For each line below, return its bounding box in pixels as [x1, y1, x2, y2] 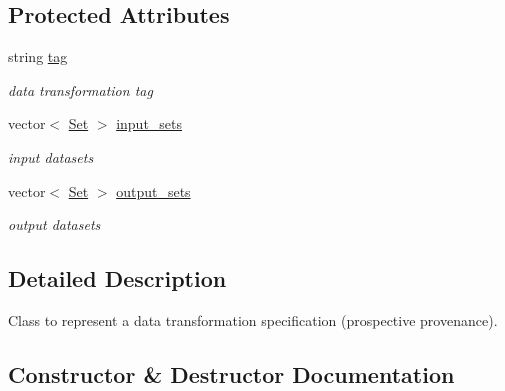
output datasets [8, 214, 101, 235]
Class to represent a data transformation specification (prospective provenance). [8, 309, 498, 330]
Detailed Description [8, 263, 227, 294]
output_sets [116, 180, 191, 201]
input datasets [8, 146, 94, 167]
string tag [8, 46, 68, 67]
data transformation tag [8, 79, 153, 100]
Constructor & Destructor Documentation [8, 358, 455, 389]
